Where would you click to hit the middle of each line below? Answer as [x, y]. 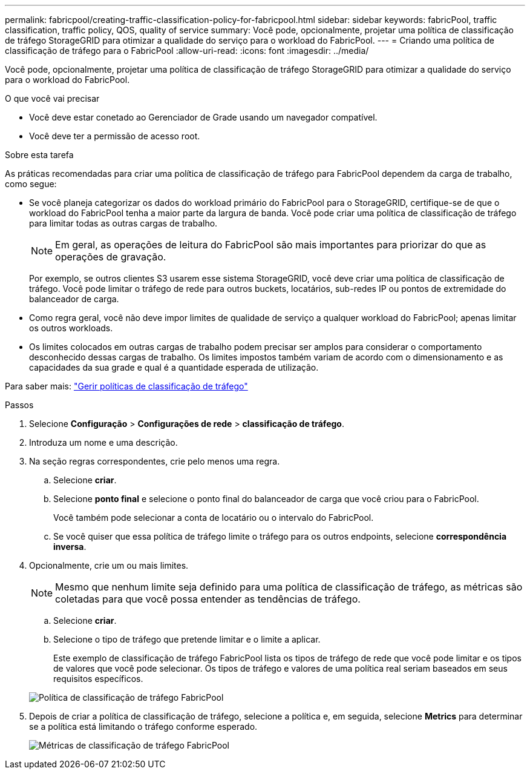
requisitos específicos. [98, 679]
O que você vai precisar [52, 98]
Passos [19, 405]
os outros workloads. [71, 328]
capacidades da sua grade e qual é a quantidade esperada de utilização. [174, 367]
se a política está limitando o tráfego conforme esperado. [143, 726]
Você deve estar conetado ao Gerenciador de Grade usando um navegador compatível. [203, 117]
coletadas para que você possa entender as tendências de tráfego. [208, 599]
